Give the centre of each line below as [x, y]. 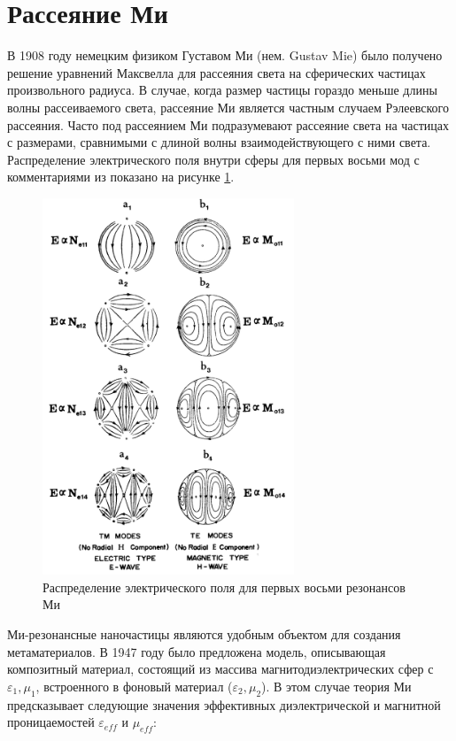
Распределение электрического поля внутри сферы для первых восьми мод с [213, 159]
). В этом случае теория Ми [336, 686]
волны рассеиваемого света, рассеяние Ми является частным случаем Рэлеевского [228, 107]
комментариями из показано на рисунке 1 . [121, 177]
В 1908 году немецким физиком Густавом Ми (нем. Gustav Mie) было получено [225, 55]
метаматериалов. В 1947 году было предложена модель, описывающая [197, 651]
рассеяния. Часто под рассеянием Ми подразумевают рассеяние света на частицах [228, 124]
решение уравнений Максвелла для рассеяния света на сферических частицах [216, 72]
